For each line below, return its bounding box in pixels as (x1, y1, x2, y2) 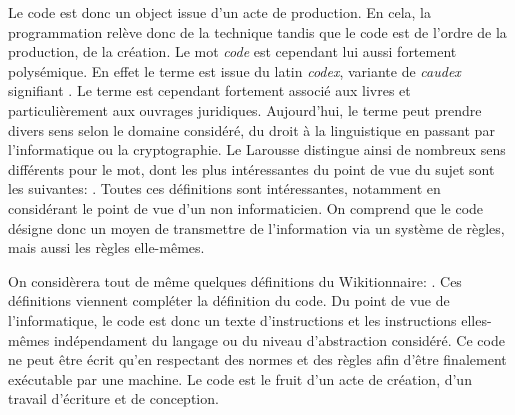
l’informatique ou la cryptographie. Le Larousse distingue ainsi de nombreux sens (8, 139, 506, 160)
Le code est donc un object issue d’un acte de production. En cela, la (8, 2, 431, 22)
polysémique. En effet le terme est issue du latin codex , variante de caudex (8, 60, 461, 81)
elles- (461, 309, 492, 330)
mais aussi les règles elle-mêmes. (8, 237, 205, 258)
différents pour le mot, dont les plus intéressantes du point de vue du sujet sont (8, 158, 495, 179)
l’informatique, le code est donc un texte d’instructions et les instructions (8, 309, 457, 330)
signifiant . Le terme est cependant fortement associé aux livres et (8, 80, 411, 101)
